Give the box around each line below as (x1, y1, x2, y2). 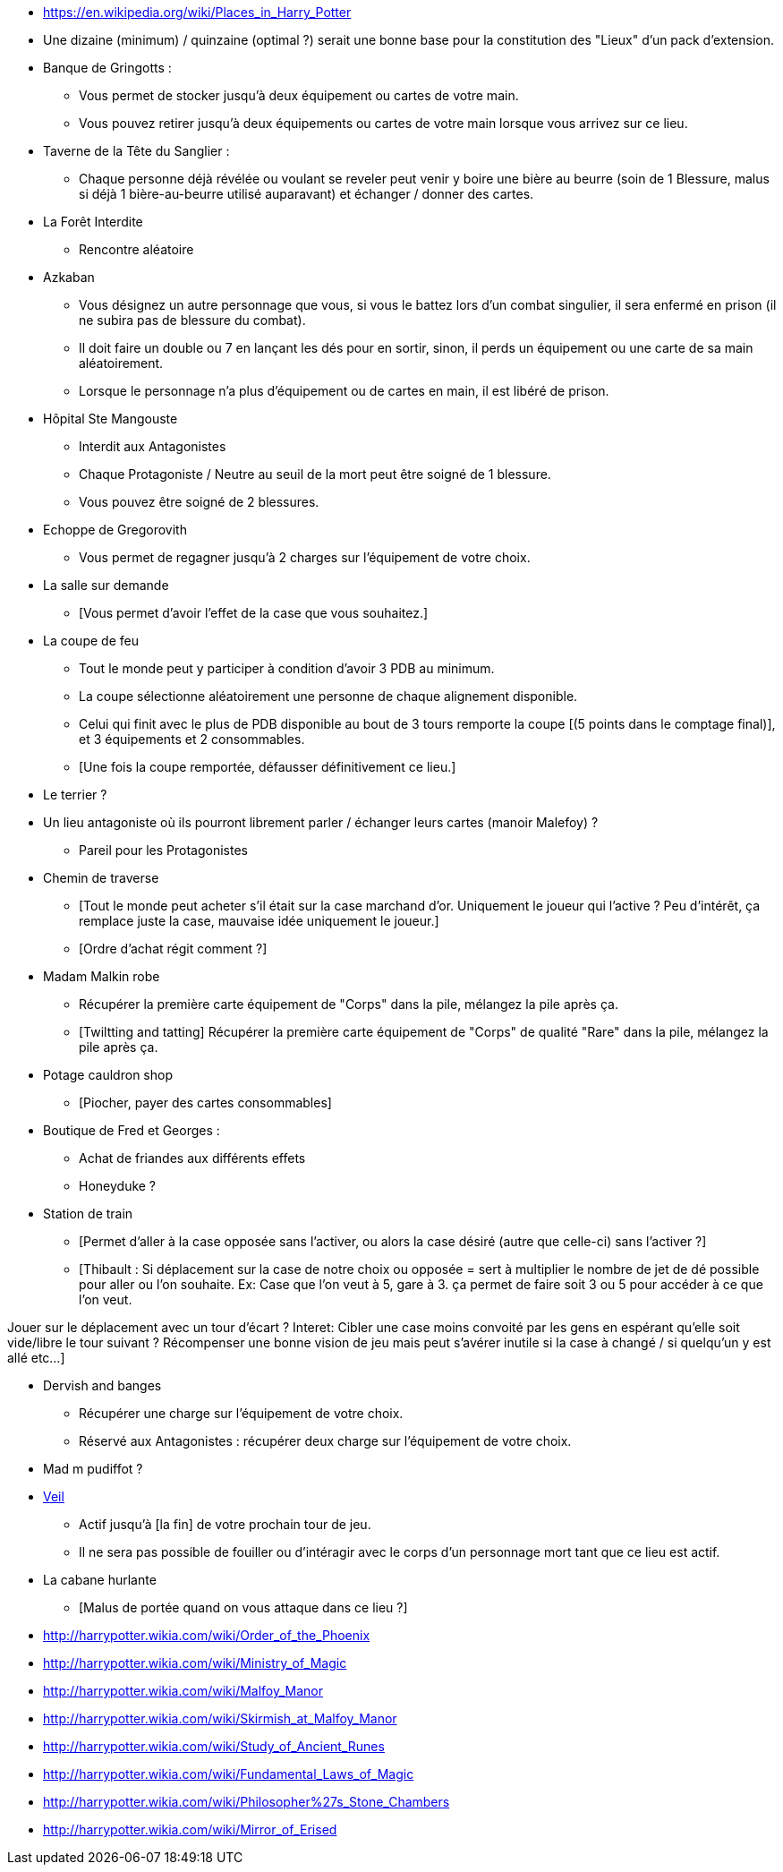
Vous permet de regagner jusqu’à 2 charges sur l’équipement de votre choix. (79, 550, 531, 565)
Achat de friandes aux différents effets (79, 1150, 306, 1166)
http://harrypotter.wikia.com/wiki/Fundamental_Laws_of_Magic (43, 1766, 414, 1782)
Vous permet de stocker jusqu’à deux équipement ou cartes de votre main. (79, 88, 519, 103)
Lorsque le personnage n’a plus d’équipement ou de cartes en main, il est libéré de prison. (79, 383, 609, 398)
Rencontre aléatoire (79, 242, 194, 257)
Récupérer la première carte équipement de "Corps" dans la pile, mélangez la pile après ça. (79, 996, 618, 1012)
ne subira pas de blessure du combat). (79, 312, 306, 328)
